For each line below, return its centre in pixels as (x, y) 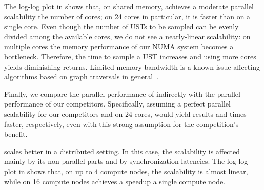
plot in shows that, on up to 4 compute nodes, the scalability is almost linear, (126, 171)
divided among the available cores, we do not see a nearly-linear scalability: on (127, 36)
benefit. (16, 134)
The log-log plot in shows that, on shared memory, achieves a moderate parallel (129, 6)
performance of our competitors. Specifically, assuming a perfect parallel (117, 104)
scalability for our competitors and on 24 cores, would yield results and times (125, 113)
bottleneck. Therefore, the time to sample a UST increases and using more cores (130, 56)
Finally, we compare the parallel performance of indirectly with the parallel (122, 93)
